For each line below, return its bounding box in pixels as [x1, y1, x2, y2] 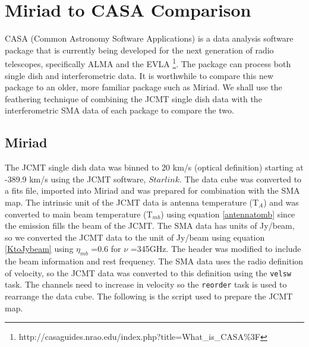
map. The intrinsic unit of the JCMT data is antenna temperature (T [5, 195, 259, 208]
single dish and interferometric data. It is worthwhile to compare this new [5, 69, 273, 81]
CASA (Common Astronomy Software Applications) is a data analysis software [5, 32, 294, 45]
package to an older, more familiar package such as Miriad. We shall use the [5, 81, 282, 93]
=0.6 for [91, 242, 121, 255]
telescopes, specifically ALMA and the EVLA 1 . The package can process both [5, 56, 291, 70]
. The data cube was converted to [179, 172, 302, 185]
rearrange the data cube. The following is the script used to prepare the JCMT [5, 290, 293, 302]
